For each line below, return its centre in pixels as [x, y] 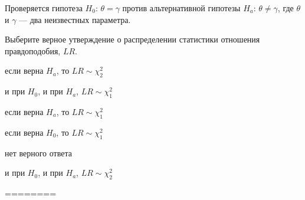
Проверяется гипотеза [44, 8]
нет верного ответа [38, 153]
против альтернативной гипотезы [181, 8]
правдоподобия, [33, 50]
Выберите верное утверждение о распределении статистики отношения [132, 39]
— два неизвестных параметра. [75, 19]
